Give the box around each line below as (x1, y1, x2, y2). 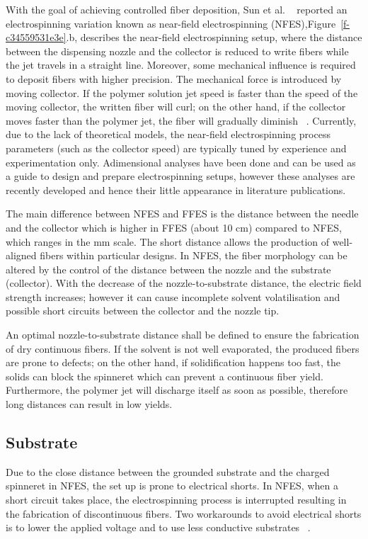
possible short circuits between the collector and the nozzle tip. (6, 303, 280, 318)
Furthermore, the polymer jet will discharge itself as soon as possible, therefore (6, 382, 348, 397)
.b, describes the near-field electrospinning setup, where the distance (66, 30, 362, 45)
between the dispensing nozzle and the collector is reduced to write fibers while (6, 43, 349, 58)
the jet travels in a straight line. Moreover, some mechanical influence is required (6, 57, 356, 72)
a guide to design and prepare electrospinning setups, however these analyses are (6, 169, 355, 183)
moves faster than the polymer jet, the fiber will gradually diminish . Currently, (6, 113, 357, 127)
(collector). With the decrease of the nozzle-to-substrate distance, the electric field (6, 276, 362, 290)
